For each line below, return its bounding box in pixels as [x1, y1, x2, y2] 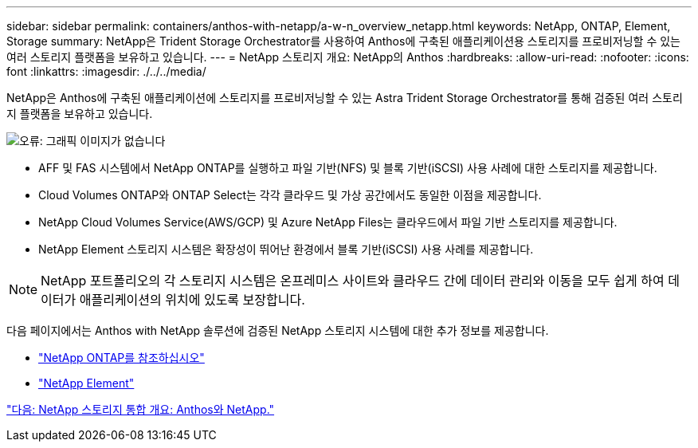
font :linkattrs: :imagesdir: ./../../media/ [6, 65, 206, 78]
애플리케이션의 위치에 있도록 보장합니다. [79, 292, 305, 308]
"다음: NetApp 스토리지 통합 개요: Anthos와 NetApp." [6, 403, 275, 416]
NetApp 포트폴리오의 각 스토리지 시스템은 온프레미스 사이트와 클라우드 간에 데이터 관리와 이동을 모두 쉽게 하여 [41, 273, 665, 289]
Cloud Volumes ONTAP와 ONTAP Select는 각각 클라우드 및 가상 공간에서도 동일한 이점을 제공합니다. [38, 188, 542, 202]
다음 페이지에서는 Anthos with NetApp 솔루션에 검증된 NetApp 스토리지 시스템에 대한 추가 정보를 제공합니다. [6, 324, 549, 337]
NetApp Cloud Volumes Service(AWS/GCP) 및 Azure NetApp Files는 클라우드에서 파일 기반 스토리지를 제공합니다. [38, 215, 618, 229]
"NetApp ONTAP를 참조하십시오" [38, 351, 205, 364]
